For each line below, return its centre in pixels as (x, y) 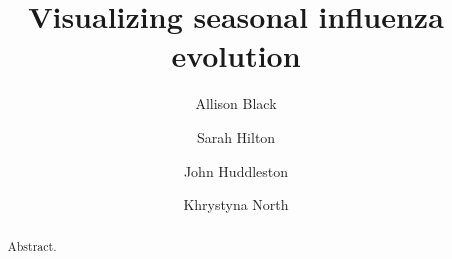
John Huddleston (236, 170)
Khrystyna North (236, 204)
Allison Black (236, 103)
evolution (236, 55)
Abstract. (32, 246)
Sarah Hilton (236, 136)
